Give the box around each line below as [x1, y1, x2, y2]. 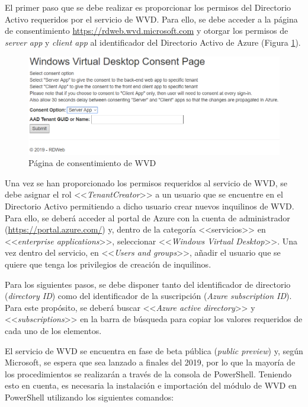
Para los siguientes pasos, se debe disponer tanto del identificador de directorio [5, 278, 291, 290]
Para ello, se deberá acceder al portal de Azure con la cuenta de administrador [5, 211, 290, 224]
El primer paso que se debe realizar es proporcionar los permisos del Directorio [5, 1, 291, 13]
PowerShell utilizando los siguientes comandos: [5, 390, 174, 403]
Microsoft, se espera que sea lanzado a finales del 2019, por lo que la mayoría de [5, 356, 296, 368]
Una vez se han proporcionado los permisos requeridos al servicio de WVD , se [5, 176, 287, 189]
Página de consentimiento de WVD [28, 157, 156, 169]
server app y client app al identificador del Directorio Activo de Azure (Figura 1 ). [5, 36, 301, 48]
